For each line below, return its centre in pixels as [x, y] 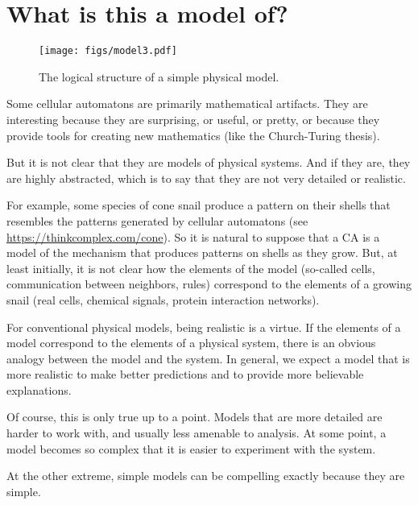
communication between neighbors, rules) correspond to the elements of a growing [209, 284]
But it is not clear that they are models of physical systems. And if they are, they [209, 162]
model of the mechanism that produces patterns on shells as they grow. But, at [202, 252]
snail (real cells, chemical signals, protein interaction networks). [163, 299]
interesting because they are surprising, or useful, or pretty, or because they [193, 119]
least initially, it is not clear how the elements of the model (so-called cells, [191, 268]
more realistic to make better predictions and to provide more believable [185, 374]
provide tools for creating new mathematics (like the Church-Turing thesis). [193, 135]
